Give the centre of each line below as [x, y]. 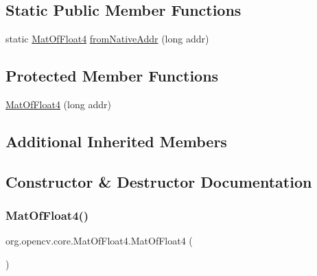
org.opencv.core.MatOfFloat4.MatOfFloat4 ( [99, 241]
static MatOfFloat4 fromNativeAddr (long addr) [107, 39]
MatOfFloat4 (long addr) [58, 104]
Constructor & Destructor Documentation [159, 181]
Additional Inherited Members [116, 141]
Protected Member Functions [112, 76]
